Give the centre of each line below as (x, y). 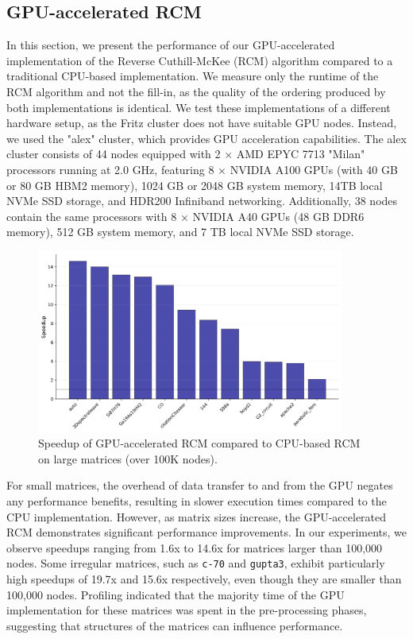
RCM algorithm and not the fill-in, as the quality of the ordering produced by (196, 91)
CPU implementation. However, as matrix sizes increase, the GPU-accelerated (197, 516)
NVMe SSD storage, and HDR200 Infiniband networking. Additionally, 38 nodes (202, 201)
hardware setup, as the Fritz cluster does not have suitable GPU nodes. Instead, (202, 123)
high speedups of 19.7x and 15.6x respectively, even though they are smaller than (204, 579)
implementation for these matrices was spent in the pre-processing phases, (187, 610)
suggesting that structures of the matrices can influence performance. (175, 625)
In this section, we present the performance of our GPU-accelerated (171, 45)
